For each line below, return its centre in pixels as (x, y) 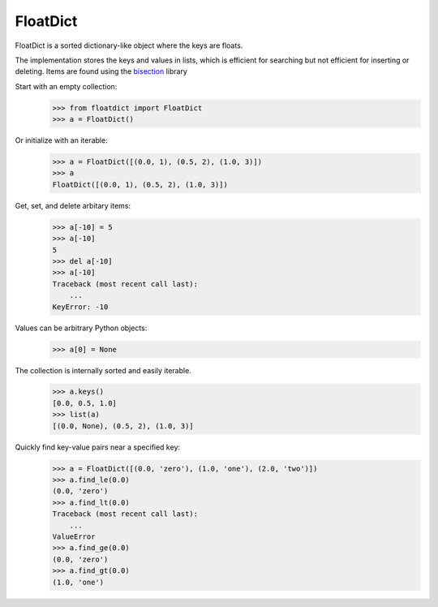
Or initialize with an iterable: (62, 140)
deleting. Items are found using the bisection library (101, 71)
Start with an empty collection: (66, 86)
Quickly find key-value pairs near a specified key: (98, 447)
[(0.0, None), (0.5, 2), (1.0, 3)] (123, 426)
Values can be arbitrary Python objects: (81, 328)
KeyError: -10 (80, 307)
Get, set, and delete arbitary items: (73, 205)
